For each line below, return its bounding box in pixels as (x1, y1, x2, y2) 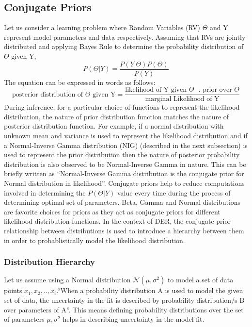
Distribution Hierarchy (4, 256, 95, 268)
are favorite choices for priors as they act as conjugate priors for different (4, 206, 220, 216)
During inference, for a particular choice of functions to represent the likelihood (4, 102, 240, 112)
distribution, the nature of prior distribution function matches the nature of (4, 111, 229, 121)
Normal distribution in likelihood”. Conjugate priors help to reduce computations (4, 178, 245, 188)
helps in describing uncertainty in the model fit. (63, 314, 205, 324)
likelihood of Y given (125, 86, 187, 94)
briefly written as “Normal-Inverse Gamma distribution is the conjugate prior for (4, 168, 244, 179)
